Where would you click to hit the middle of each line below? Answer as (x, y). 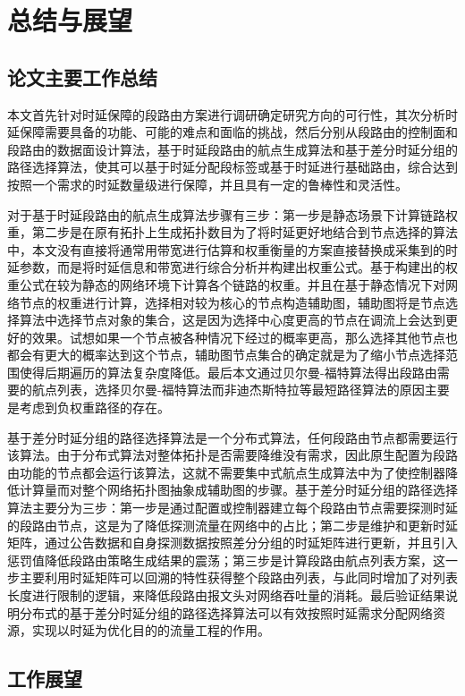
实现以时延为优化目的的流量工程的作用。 (151, 630)
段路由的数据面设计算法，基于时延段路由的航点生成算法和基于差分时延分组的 (232, 149)
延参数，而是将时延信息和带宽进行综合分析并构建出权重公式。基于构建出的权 (232, 267)
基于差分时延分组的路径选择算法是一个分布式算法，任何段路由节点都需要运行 (232, 437)
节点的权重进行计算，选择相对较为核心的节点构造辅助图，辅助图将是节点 (232, 302)
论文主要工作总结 (82, 76)
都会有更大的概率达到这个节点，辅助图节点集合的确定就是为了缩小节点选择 (226, 355)
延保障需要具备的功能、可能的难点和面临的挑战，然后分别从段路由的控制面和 (232, 132)
